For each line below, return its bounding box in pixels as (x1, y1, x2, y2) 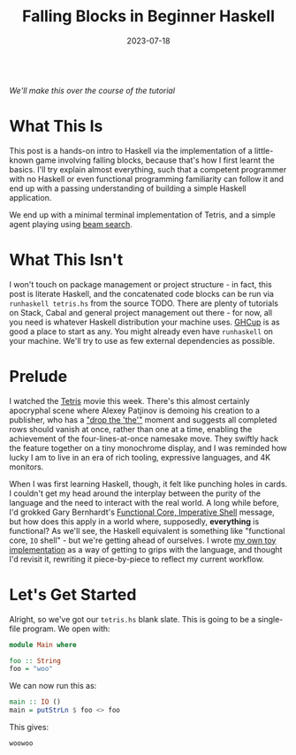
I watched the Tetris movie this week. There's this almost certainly (9, 395, 250, 406)
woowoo (9, 739, 34, 748)
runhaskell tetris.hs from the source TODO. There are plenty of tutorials (9, 298, 278, 309)
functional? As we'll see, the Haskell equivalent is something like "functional (9, 525, 285, 536)
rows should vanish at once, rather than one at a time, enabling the (9, 423, 253, 434)
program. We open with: (22, 623, 110, 634)
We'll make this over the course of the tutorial (9, 85, 175, 95)
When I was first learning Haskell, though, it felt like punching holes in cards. (9, 478, 288, 489)
